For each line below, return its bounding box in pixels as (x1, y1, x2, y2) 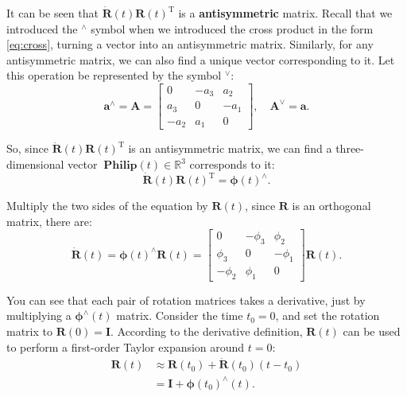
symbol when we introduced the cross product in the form (91, 20, 374, 37)
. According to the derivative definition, (110, 323, 303, 339)
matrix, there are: (6, 212, 92, 229)
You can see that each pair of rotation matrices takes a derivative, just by (6, 291, 366, 308)
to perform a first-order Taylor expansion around (6, 338, 245, 355)
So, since (6, 140, 48, 157)
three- (335, 140, 364, 157)
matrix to (6, 323, 52, 339)
